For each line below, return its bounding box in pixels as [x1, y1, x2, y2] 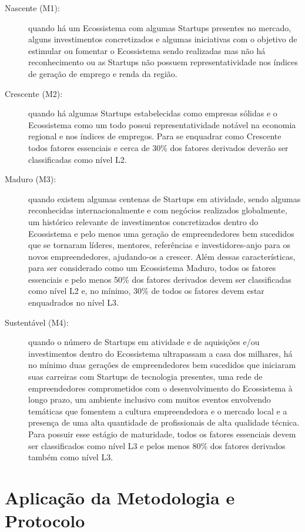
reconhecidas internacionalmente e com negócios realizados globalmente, [28, 204, 287, 216]
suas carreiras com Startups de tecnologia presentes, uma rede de [28, 370, 263, 383]
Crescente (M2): [5, 87, 63, 99]
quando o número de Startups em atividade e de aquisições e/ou [28, 336, 260, 348]
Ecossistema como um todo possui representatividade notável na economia [28, 118, 296, 131]
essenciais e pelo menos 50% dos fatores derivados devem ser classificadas [28, 273, 291, 285]
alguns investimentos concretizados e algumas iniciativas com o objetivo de [28, 33, 297, 45]
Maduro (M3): [5, 173, 56, 185]
